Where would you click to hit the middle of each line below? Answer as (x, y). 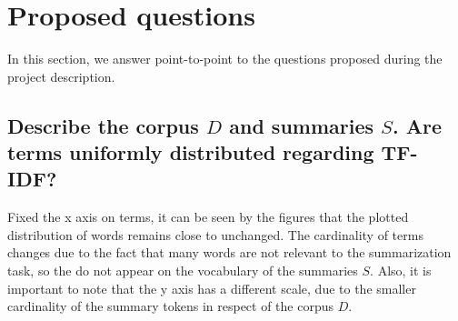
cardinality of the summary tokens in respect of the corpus (171, 306)
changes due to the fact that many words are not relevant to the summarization (229, 252)
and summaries (302, 125)
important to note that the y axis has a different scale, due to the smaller (212, 288)
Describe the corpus (103, 125)
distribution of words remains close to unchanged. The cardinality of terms (215, 234)
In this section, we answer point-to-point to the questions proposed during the (225, 59)
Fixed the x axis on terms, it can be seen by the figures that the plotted (208, 217)
